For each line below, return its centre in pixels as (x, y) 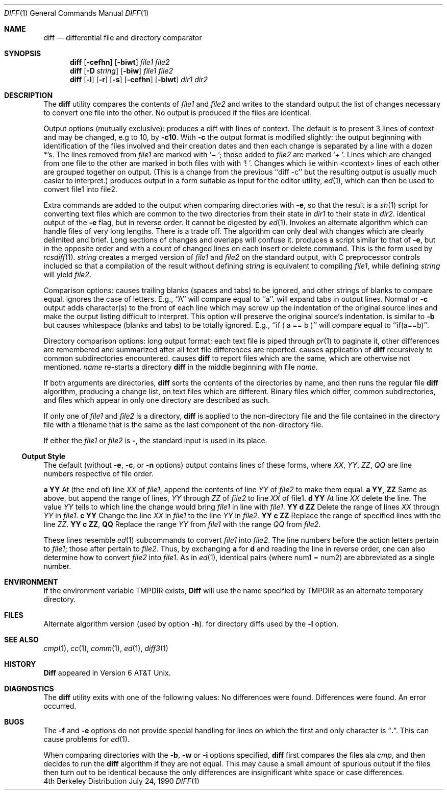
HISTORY (20, 664)
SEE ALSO (21, 640)
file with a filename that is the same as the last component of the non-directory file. (183, 425)
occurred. (60, 706)
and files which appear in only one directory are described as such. (157, 400)
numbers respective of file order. (98, 474)
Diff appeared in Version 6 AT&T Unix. (107, 673)
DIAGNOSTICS (29, 689)
